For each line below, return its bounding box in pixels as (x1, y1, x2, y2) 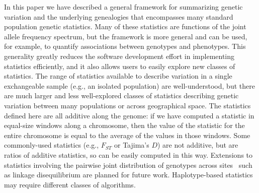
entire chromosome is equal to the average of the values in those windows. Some (4, 130, 250, 140)
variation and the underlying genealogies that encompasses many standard (4, 11, 233, 22)
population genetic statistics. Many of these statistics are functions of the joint (4, 21, 246, 32)
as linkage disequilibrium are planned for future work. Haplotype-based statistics (4, 169, 253, 180)
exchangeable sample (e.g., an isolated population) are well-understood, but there (4, 80, 255, 91)
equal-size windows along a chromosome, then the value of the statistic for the (4, 120, 245, 131)
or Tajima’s (114, 140, 149, 150)
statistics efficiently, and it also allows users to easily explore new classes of (4, 60, 235, 71)
